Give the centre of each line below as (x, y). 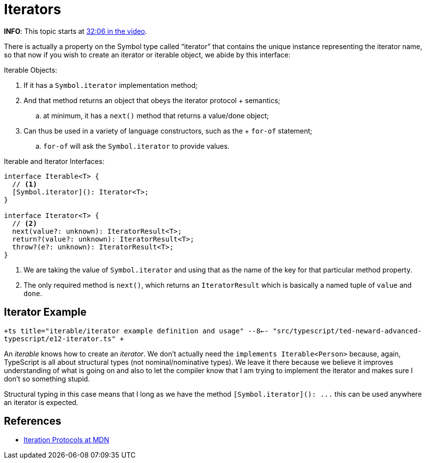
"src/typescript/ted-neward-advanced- (347, 331)
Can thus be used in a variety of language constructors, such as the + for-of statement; (168, 131)
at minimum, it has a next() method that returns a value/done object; (156, 115)
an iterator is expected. (41, 402)
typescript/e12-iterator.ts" (60, 339)
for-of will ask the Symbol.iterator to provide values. (136, 146)
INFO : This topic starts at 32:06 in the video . (76, 31)
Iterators (33, 9)
